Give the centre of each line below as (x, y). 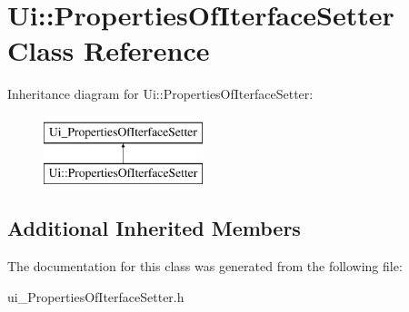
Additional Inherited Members (154, 228)
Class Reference (109, 50)
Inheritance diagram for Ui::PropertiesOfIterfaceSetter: (160, 94)
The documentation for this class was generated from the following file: (205, 266)
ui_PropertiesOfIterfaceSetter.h (96, 296)
